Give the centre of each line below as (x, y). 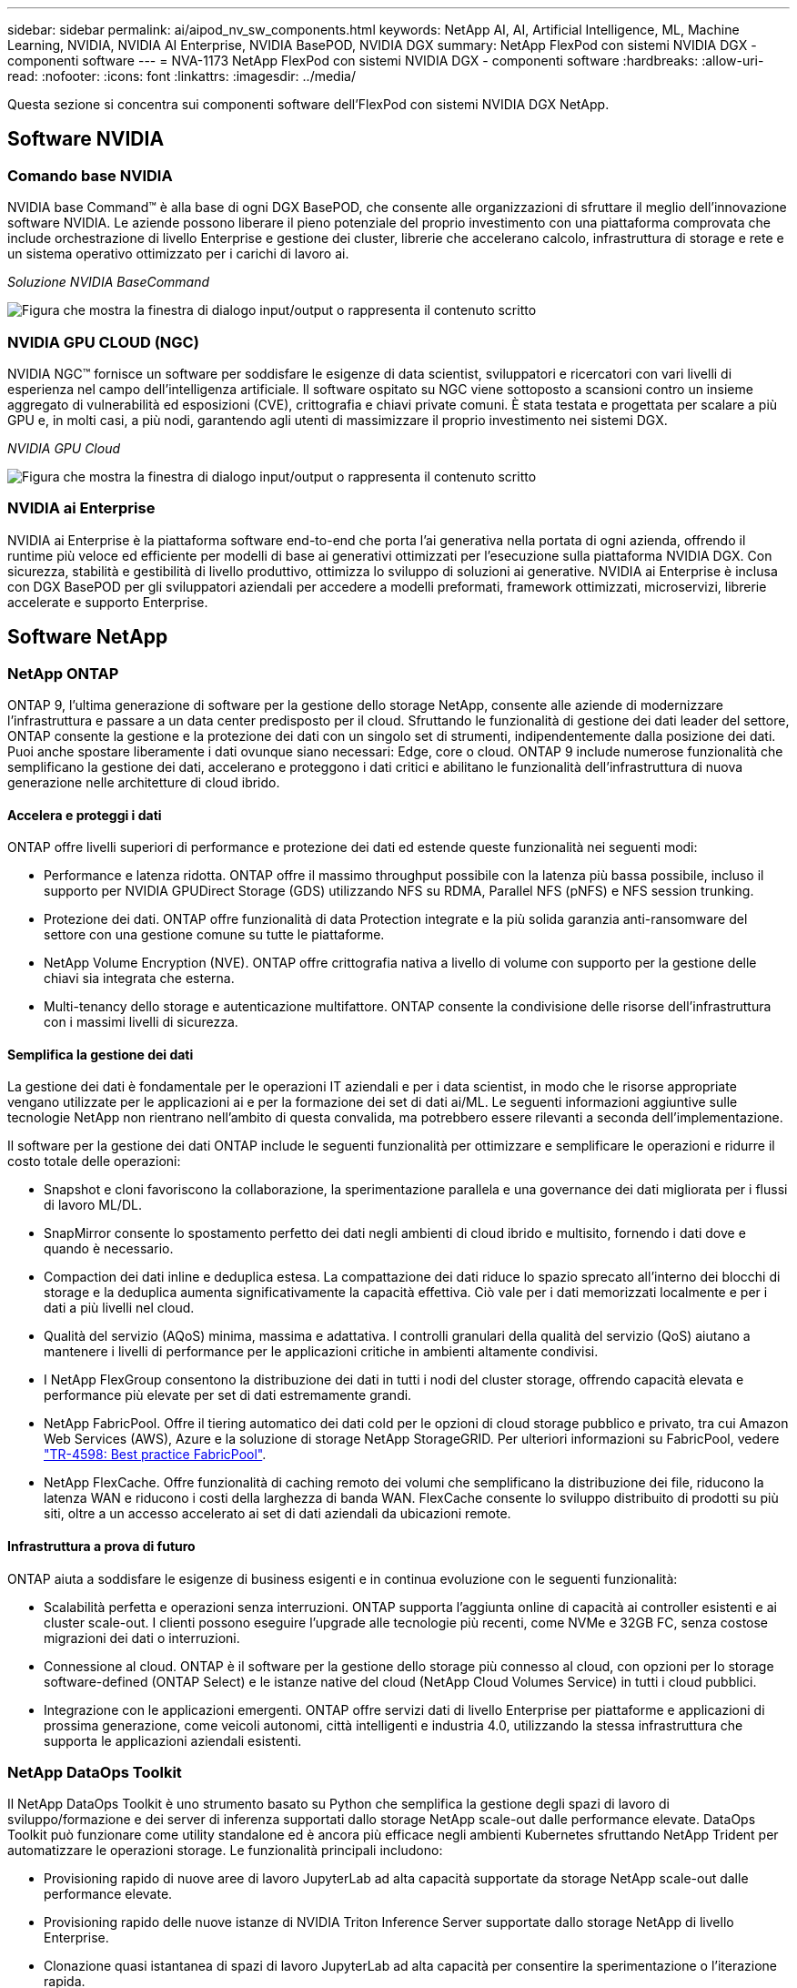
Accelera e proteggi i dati (85, 815)
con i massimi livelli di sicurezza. (141, 1022)
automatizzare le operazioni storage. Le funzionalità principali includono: (225, 1851)
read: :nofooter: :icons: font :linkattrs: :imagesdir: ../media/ (182, 76)
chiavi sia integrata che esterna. (139, 979)
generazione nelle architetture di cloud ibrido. (144, 782)
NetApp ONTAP (63, 673)
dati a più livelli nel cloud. (119, 1308)
